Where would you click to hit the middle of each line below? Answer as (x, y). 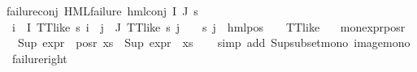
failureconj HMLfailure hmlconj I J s (102, 11)
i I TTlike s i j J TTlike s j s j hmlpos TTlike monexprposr (208, 26)
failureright (39, 58)
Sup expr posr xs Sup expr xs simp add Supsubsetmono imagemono (214, 42)
